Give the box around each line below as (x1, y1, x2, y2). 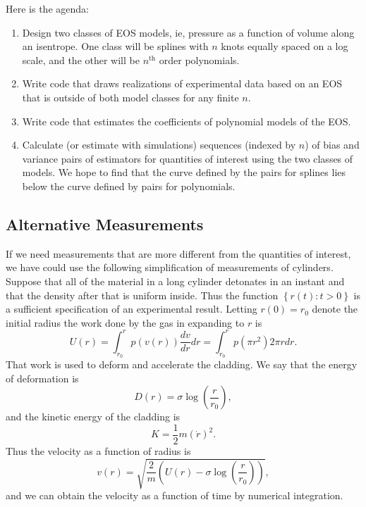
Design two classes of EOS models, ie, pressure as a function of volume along (22, 25, 355, 39)
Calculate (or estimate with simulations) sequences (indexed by (22, 137, 296, 152)
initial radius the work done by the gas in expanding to (6, 315, 245, 330)
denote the (312, 301, 358, 316)
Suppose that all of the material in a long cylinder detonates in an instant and (6, 273, 345, 288)
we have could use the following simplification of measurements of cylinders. (6, 260, 334, 275)
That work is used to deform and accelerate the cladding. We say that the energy (6, 357, 358, 371)
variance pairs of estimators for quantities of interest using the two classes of (22, 151, 353, 165)
